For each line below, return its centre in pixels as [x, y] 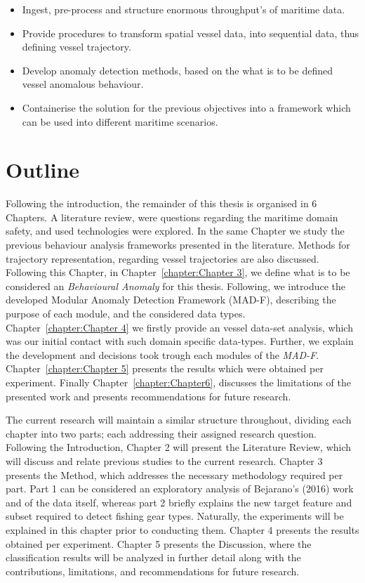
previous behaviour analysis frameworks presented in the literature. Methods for [178, 245]
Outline [43, 170]
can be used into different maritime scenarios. [120, 121]
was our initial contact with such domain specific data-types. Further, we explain [180, 341]
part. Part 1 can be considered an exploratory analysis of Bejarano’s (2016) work [180, 489]
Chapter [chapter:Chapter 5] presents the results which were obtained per [165, 368]
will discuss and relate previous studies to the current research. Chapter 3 [164, 460]
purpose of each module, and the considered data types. [126, 314]
